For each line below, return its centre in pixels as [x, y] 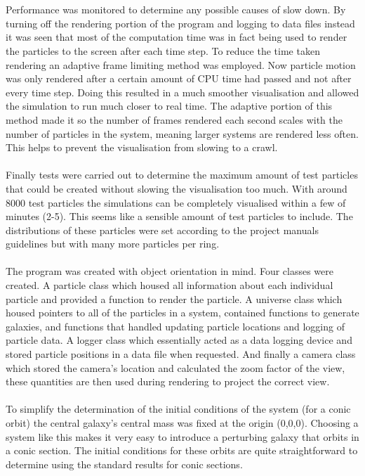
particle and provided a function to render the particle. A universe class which [174, 298]
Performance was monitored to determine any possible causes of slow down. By [176, 9]
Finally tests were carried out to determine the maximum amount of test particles [182, 175]
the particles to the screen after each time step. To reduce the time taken [163, 50]
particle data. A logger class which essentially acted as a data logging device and [179, 340]
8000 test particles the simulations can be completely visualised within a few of [176, 202]
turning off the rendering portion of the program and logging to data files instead [180, 23]
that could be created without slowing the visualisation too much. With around [177, 188]
